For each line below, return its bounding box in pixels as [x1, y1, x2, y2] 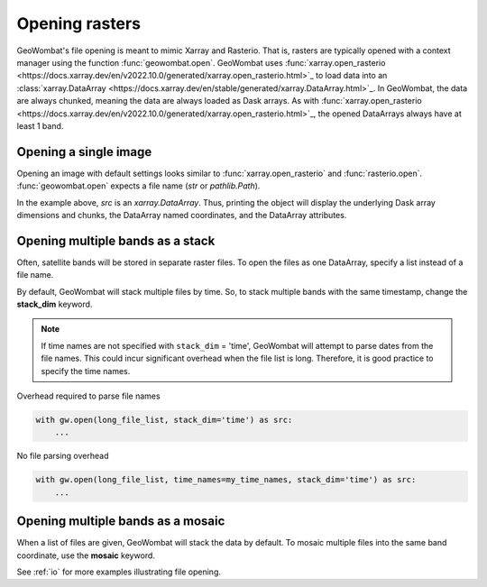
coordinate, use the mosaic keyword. [16, 550, 155, 561]
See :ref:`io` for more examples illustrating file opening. [16, 566, 221, 577]
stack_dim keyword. [16, 298, 93, 310]
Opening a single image [16, 144, 152, 160]
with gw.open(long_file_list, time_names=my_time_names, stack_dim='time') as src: [35, 474, 417, 485]
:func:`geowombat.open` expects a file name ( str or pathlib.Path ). [16, 180, 261, 191]
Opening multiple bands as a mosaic [16, 514, 225, 529]
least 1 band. [16, 120, 64, 131]
